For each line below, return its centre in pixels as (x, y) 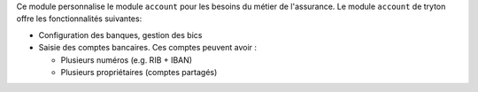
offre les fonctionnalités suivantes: (79, 19)
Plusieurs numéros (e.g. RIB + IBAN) (127, 60)
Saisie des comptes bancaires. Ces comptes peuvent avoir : (147, 48)
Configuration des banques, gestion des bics (120, 34)
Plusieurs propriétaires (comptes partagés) (139, 72)
